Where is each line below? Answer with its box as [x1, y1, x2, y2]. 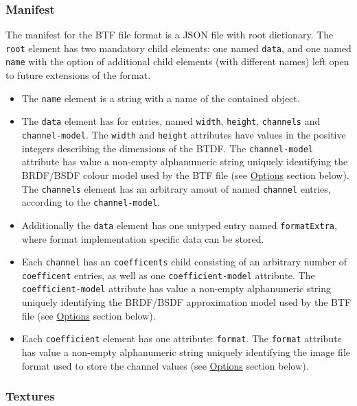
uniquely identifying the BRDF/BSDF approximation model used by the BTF [21, 295, 352, 309]
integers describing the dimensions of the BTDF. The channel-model [21, 141, 313, 155]
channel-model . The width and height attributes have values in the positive [21, 128, 346, 142]
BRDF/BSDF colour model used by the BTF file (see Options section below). [21, 167, 349, 182]
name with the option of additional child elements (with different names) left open [5, 54, 349, 69]
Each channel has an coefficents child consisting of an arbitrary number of [21, 254, 347, 269]
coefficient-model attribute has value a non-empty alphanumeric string [21, 281, 332, 296]
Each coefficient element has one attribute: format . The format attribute [21, 331, 342, 346]
